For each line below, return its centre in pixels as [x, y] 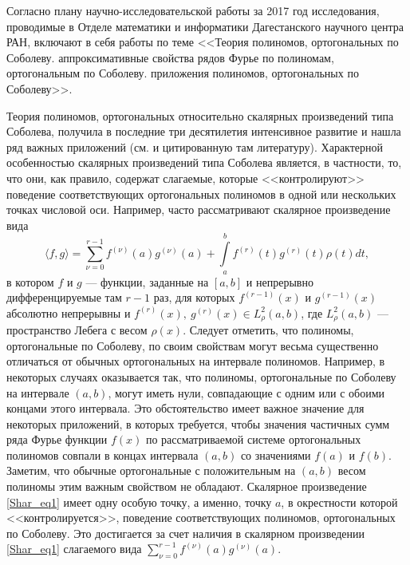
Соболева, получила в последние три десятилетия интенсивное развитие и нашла [204, 131]
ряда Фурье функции [57, 439]
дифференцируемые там [64, 297]
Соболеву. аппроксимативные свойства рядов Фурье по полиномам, [170, 57]
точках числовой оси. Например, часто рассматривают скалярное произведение [199, 209]
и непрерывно [280, 281]
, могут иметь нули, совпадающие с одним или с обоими [246, 392]
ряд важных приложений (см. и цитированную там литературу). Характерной [195, 146]
